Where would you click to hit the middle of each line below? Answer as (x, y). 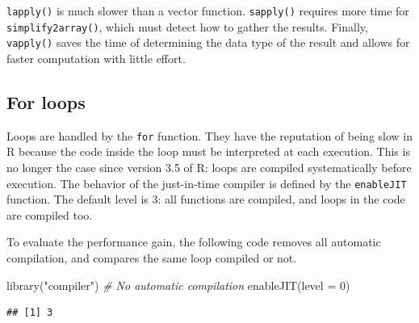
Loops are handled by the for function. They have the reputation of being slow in (210, 135)
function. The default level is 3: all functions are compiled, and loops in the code (206, 199)
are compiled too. (50, 214)
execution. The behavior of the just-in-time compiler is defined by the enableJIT (207, 183)
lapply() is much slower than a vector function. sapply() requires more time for (208, 10)
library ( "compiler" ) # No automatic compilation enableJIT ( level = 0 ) (178, 285)
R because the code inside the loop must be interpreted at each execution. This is (208, 151)
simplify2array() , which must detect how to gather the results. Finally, (187, 26)
